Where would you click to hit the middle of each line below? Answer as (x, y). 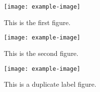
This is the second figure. (41, 53)
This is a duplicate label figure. (50, 84)
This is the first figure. (37, 22)
